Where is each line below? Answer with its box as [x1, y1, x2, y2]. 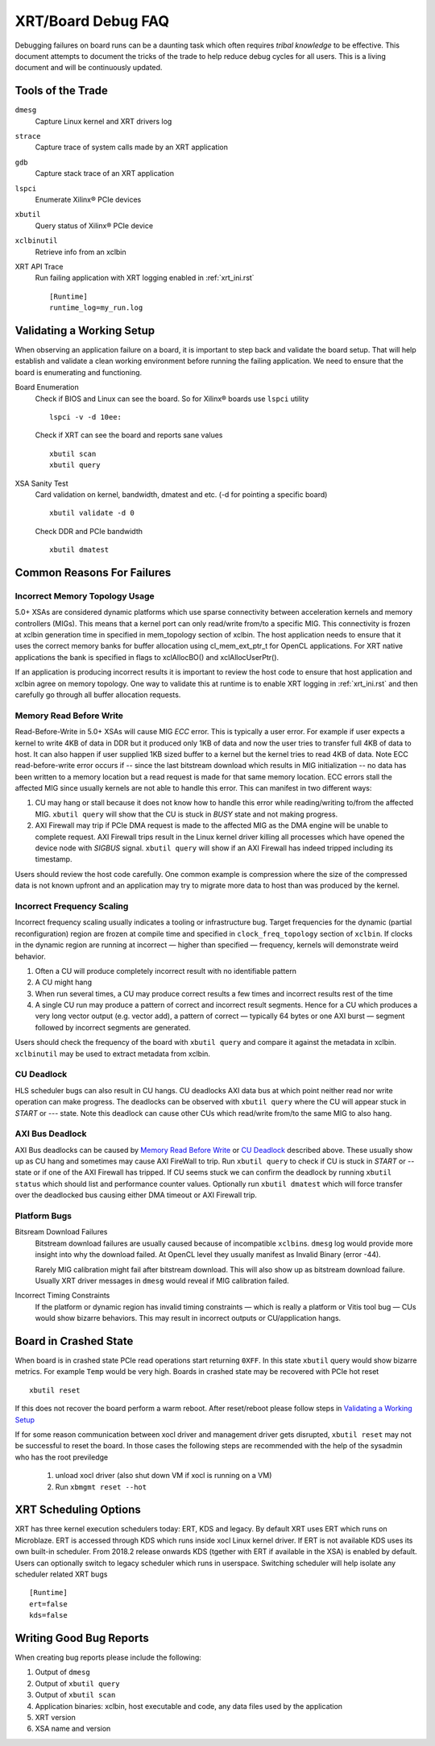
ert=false [29, 1599, 68, 1609]
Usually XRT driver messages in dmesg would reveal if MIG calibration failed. [35, 1276, 289, 1285]
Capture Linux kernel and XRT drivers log [35, 116, 172, 126]
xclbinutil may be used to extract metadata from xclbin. [14, 1049, 211, 1059]
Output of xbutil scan [35, 1690, 116, 1700]
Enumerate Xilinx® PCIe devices [35, 194, 142, 204]
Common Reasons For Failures [14, 566, 172, 579]
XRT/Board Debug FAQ [14, 12, 170, 30]
